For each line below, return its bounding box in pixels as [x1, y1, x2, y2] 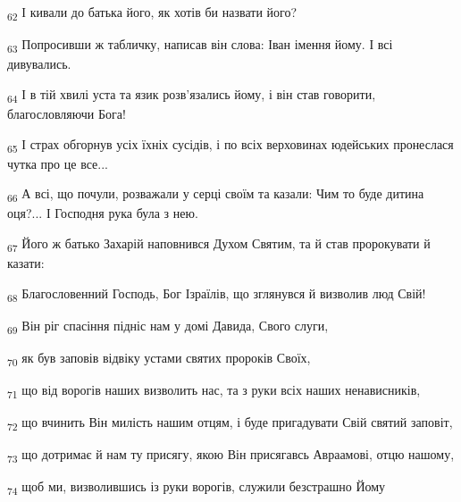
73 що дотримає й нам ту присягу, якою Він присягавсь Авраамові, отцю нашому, [7, 445, 455, 466]
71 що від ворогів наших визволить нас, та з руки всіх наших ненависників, [7, 381, 421, 401]
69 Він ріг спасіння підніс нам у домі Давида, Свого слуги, [7, 315, 329, 337]
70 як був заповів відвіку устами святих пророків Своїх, [7, 347, 311, 369]
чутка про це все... [7, 154, 108, 172]
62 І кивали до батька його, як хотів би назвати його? [7, 3, 298, 23]
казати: [7, 254, 45, 272]
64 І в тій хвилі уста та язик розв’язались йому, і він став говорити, [7, 84, 376, 105]
